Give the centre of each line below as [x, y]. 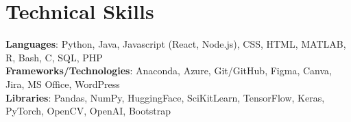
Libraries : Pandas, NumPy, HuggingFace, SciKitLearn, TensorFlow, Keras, [165, 97]
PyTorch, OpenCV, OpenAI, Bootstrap [88, 111]
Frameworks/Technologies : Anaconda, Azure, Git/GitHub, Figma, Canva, [169, 71]
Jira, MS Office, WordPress [63, 83]
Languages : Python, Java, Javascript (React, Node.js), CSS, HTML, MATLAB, [176, 44]
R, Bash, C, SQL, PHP [54, 57]
